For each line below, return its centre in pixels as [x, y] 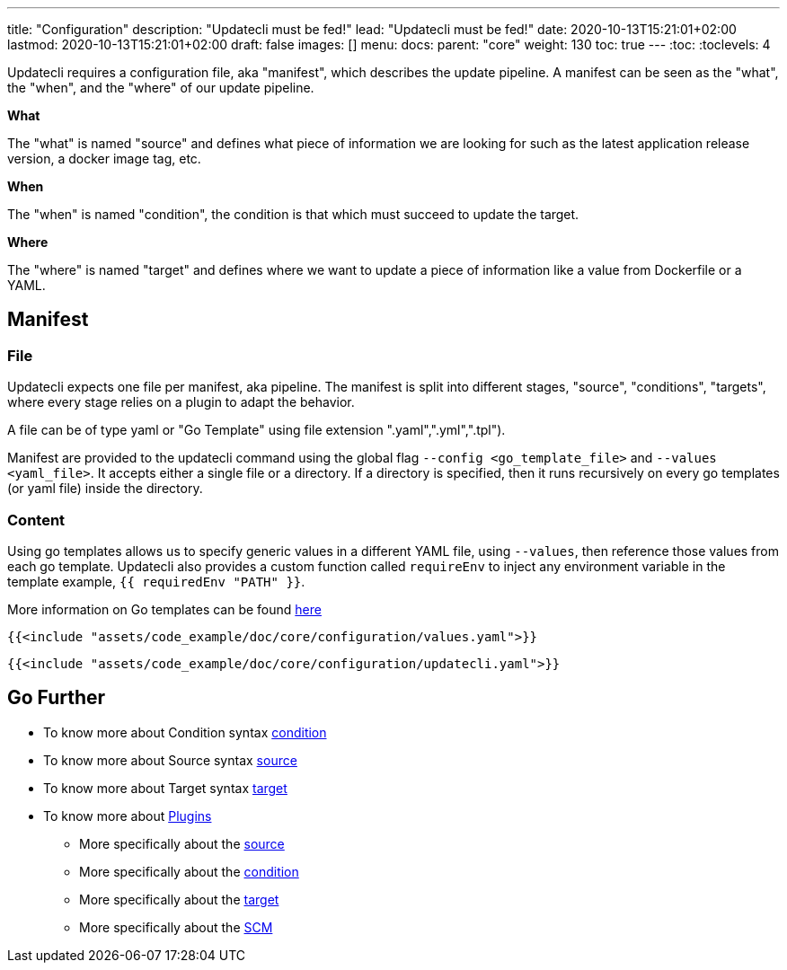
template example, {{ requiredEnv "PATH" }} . [156, 581]
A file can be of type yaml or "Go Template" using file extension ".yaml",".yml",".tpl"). [256, 430]
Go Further [57, 698]
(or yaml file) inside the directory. [105, 489]
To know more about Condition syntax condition [185, 732]
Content [36, 520]
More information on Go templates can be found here [164, 609]
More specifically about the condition [189, 871]
